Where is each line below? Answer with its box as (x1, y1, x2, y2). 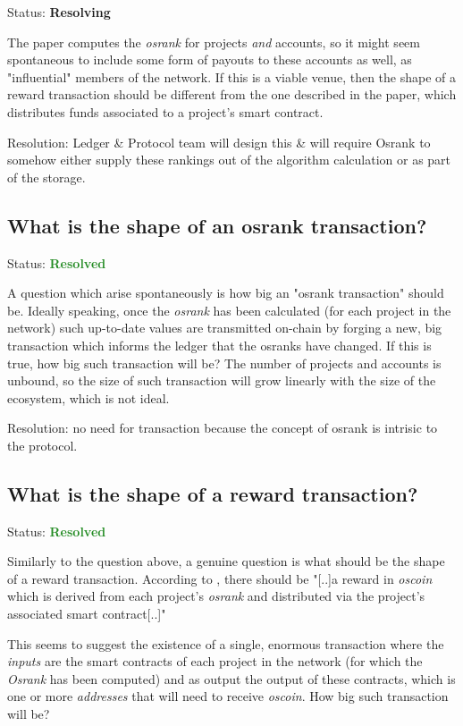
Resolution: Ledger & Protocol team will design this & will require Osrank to (7, 132, 431, 151)
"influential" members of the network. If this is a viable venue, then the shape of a (7, 67, 457, 86)
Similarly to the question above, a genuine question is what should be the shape (7, 552, 445, 570)
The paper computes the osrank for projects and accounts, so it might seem (7, 32, 420, 51)
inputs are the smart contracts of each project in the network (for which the (7, 652, 423, 671)
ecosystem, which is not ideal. (7, 388, 170, 407)
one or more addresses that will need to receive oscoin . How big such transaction (7, 687, 449, 705)
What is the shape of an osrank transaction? (7, 211, 427, 239)
